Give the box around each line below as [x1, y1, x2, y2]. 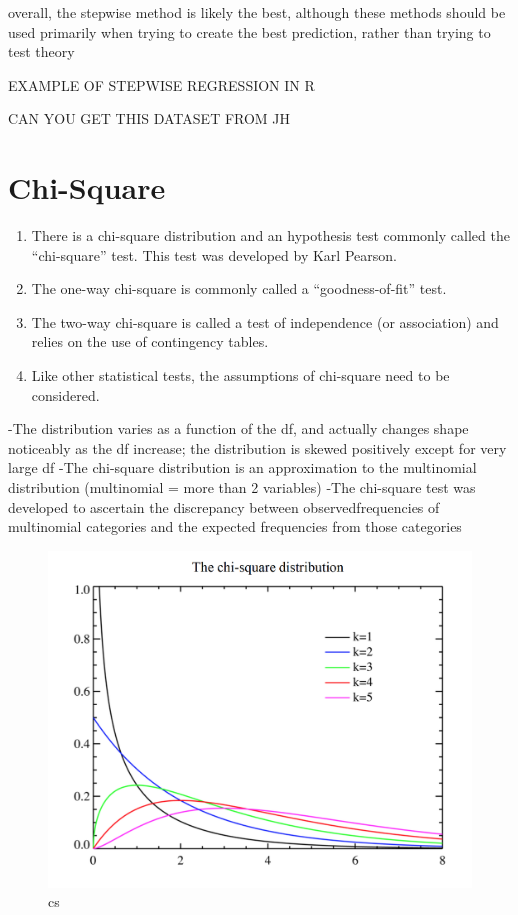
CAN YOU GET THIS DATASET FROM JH [8, 108, 291, 129]
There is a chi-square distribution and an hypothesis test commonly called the [31, 225, 510, 246]
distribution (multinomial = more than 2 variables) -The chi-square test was [8, 477, 476, 498]
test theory [8, 41, 75, 62]
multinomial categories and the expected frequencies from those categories [8, 516, 462, 537]
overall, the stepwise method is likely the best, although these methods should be [8, 2, 506, 22]
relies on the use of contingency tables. [31, 331, 269, 352]
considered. [31, 384, 100, 405]
